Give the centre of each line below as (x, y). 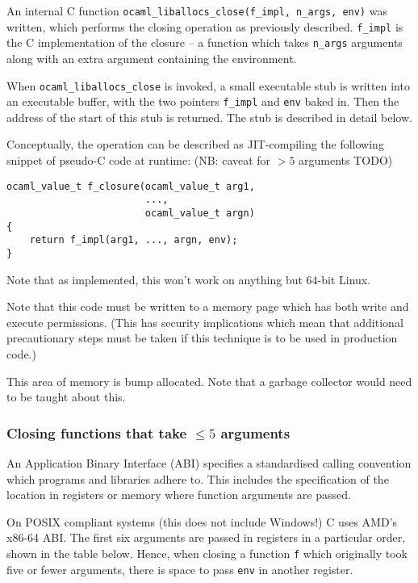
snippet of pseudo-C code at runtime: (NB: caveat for (139, 160)
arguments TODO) (346, 160)
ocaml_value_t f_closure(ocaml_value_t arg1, (131, 186)
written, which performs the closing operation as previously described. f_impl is (205, 26)
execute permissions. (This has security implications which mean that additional (205, 322)
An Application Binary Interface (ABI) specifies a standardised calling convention (209, 462)
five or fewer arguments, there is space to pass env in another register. (180, 569)
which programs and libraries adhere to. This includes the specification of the (198, 478)
